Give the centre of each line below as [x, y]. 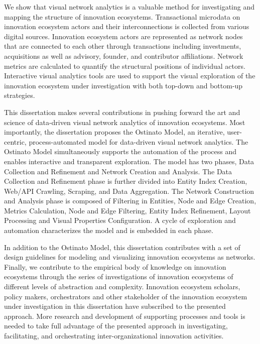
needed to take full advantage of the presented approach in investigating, [116, 326]
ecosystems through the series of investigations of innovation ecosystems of [119, 276]
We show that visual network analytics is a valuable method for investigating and [129, 7]
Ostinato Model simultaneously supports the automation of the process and [120, 151]
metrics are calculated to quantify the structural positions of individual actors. [125, 66]
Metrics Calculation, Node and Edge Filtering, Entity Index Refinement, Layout [127, 210]
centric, [15, 141]
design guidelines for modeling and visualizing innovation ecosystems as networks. [130, 257]
